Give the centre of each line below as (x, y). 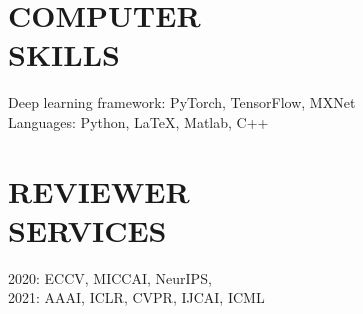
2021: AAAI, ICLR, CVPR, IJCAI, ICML (136, 297)
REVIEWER (99, 190)
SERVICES (87, 229)
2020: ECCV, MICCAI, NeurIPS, (110, 277)
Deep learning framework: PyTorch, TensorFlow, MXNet (182, 102)
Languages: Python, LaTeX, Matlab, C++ (138, 121)
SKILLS (64, 54)
